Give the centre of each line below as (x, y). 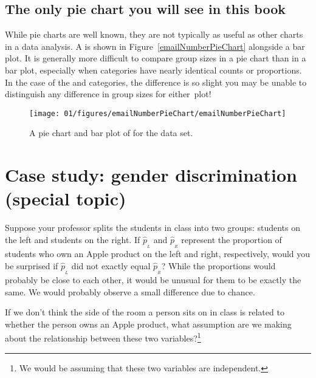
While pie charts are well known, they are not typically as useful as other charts (154, 34)
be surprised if (32, 265)
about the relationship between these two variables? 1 (103, 337)
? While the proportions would (218, 265)
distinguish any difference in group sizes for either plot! (108, 94)
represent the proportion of (232, 239)
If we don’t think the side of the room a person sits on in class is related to (145, 312)
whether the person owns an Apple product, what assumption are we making (148, 324)
